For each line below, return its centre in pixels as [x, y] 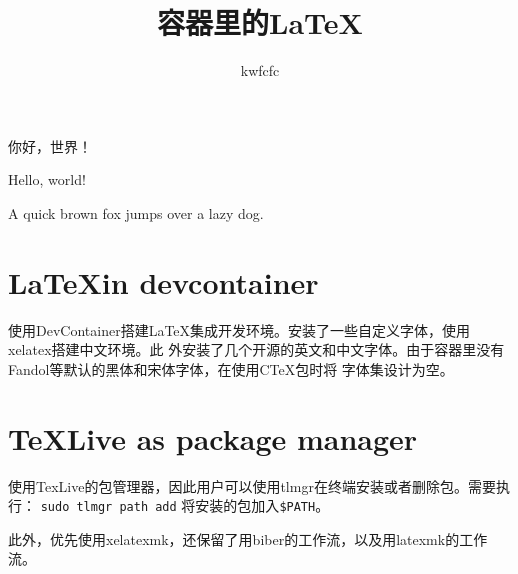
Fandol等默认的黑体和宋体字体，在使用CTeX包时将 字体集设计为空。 [231, 368]
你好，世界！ [50, 145]
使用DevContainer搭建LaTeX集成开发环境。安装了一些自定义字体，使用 [239, 329]
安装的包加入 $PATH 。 [262, 505]
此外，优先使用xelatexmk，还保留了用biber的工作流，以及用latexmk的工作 [248, 538]
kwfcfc [260, 70]
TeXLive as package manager [213, 437]
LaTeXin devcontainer [163, 281]
